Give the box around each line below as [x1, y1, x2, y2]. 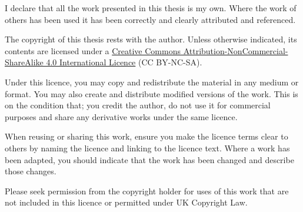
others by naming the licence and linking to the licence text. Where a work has [5, 141, 290, 154]
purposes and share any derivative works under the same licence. [5, 110, 238, 122]
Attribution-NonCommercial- [183, 44, 288, 57]
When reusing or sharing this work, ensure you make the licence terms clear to [5, 130, 288, 143]
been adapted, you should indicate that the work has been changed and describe [5, 153, 294, 165]
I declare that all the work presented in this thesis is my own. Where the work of [5, 2, 297, 14]
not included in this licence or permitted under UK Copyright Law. [5, 196, 248, 208]
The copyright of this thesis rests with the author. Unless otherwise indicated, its [5, 33, 297, 45]
